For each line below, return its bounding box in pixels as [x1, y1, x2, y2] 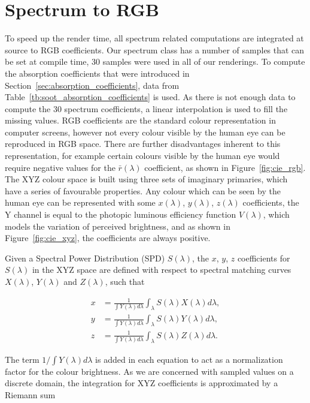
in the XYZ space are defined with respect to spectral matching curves [32, 263, 291, 276]
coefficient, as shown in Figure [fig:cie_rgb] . [144, 161, 306, 173]
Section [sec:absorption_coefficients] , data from [5, 79, 180, 91]
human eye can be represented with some [5, 196, 156, 209]
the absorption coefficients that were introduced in [5, 67, 190, 79]
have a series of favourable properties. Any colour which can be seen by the [5, 184, 281, 197]
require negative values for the [5, 161, 116, 173]
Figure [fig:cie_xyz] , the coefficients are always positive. [5, 231, 211, 244]
